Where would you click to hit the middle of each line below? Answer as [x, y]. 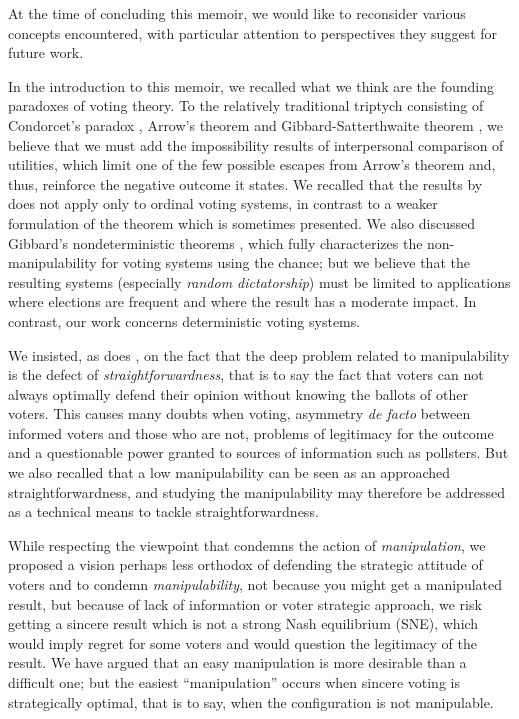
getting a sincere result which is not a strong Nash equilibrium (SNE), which [243, 623]
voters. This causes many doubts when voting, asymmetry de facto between [239, 413]
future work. [46, 52]
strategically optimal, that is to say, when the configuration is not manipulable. [251, 701]
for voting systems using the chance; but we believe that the [285, 262]
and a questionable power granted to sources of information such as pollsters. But [258, 452]
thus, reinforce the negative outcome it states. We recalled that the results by [245, 183]
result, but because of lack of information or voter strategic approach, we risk [245, 603]
